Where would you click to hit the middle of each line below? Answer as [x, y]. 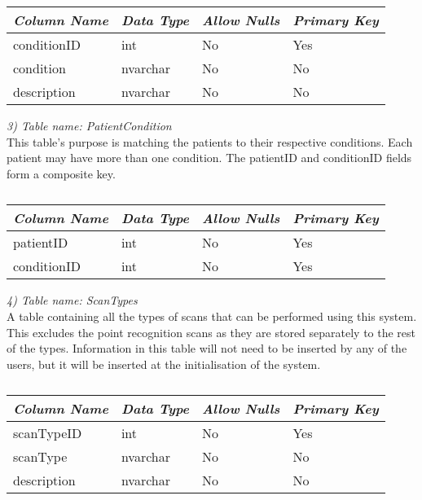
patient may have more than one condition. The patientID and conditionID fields [209, 158]
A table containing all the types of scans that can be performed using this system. [212, 316]
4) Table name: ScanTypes [72, 300]
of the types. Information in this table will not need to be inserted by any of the [207, 348]
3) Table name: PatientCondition [89, 125]
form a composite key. [61, 173]
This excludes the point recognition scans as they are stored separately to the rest [211, 332]
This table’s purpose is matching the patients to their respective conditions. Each [210, 141]
